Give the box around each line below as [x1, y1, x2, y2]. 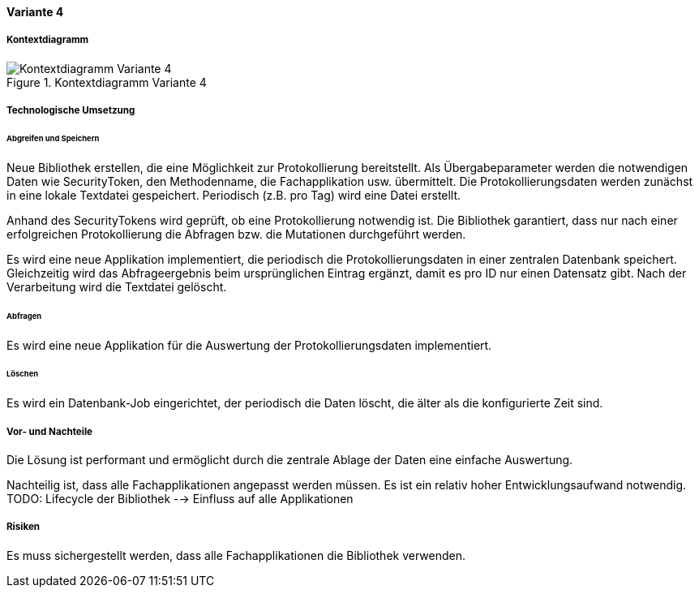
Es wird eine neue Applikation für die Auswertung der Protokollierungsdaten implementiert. [6, 338, 492, 352]
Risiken [6, 521, 41, 533]
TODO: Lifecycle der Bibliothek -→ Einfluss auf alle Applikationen [6, 492, 354, 506]
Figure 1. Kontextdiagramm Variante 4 [6, 75, 207, 89]
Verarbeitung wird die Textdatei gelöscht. [6, 279, 227, 294]
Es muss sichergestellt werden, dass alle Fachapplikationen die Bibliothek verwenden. [6, 548, 466, 562]
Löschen [6, 369, 39, 379]
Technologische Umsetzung [6, 105, 135, 117]
